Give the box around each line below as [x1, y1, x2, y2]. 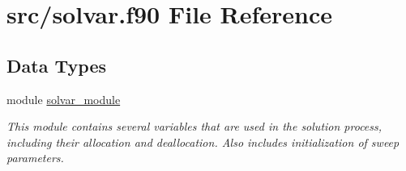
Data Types [6, 52, 106, 77]
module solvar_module [6, 90, 121, 107]
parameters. [6, 149, 64, 166]
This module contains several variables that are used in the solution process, [6, 118, 382, 135]
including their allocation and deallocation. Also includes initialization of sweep [6, 133, 400, 150]
